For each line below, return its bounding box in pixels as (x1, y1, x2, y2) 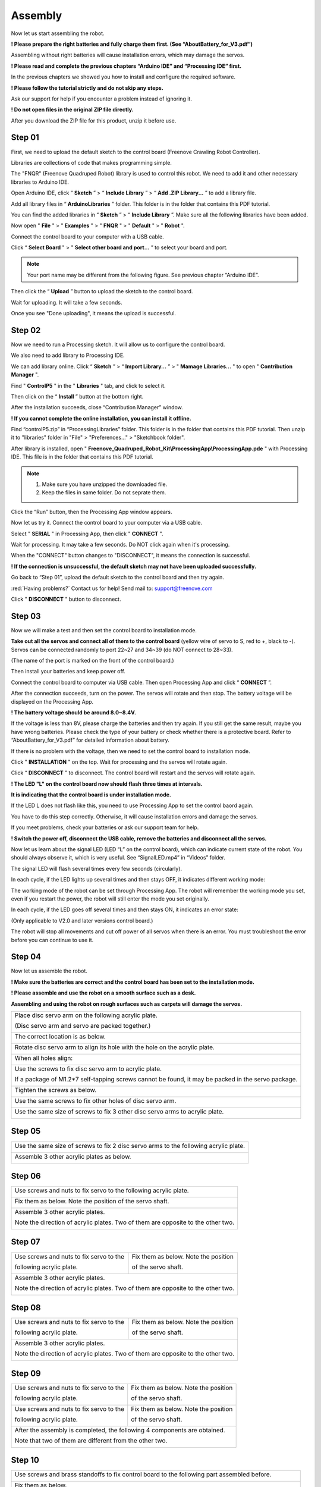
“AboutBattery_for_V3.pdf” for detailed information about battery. (11, 736, 169, 743)
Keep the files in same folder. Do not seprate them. (42, 489, 166, 496)
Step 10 (11, 1455, 40, 1466)
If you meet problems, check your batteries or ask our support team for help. (11, 824, 199, 831)
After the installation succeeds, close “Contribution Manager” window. (11, 404, 184, 411)
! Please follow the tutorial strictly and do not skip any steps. (11, 84, 163, 92)
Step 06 (11, 1171, 41, 1181)
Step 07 (11, 1237, 40, 1247)
